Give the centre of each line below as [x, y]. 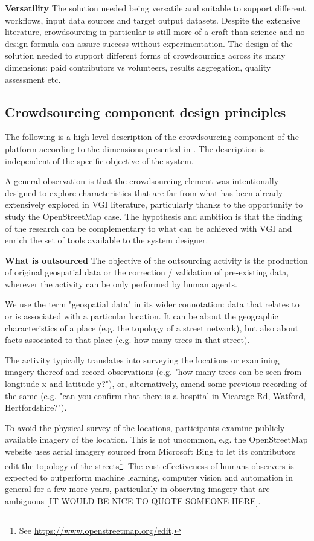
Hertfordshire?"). [36, 407]
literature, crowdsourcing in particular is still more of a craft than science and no [155, 32]
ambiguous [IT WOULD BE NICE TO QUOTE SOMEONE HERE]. [133, 501]
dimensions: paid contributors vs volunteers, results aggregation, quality [138, 67]
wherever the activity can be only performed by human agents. [121, 283]
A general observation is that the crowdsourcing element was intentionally [142, 181]
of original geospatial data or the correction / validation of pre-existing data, [147, 272]
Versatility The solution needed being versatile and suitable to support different [155, 8]
